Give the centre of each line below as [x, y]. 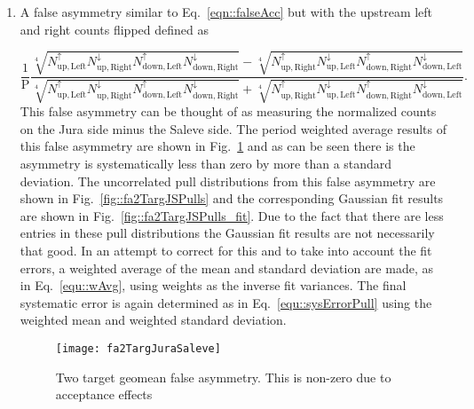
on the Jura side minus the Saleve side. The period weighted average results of [233, 128]
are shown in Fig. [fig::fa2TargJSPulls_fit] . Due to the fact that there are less [232, 215]
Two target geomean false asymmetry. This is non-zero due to [223, 377]
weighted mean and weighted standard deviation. [153, 320]
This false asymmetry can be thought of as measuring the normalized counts [228, 111]
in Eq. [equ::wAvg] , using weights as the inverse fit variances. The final [213, 285]
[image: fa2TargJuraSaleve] [138, 348]
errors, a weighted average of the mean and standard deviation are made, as [226, 267]
